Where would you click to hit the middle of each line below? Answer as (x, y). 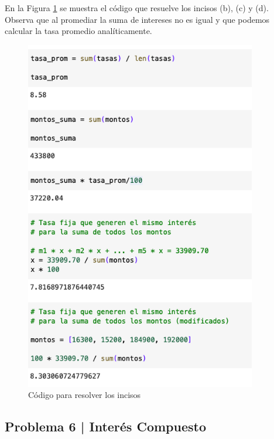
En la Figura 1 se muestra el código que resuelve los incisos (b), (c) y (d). (137, 8)
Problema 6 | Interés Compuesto (105, 426)
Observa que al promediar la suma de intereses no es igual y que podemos (137, 19)
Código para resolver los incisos (85, 395)
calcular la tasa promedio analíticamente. (78, 31)
